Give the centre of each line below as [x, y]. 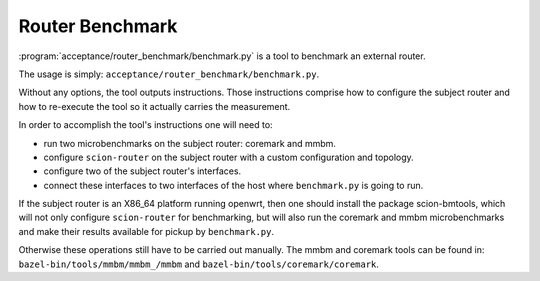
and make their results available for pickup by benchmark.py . [146, 231]
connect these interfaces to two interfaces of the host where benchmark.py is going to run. [233, 185]
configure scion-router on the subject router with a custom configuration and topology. [228, 157]
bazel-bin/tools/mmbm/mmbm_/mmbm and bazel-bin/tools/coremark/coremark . [199, 264]
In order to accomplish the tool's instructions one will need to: [146, 125]
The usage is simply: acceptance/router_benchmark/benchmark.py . [169, 74]
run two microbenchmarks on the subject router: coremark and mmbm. [190, 143]
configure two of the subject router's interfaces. [142, 171]
